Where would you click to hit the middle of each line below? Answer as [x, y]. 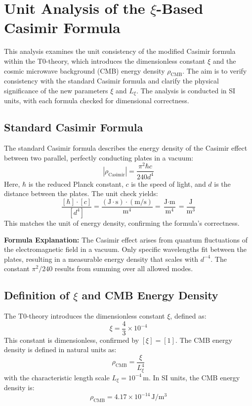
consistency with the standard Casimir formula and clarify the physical [111, 81]
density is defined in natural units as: [60, 349]
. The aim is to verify [215, 70]
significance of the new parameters [56, 90]
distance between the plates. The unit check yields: [81, 193]
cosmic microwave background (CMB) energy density [84, 70]
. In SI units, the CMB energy [194, 377]
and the [224, 61]
